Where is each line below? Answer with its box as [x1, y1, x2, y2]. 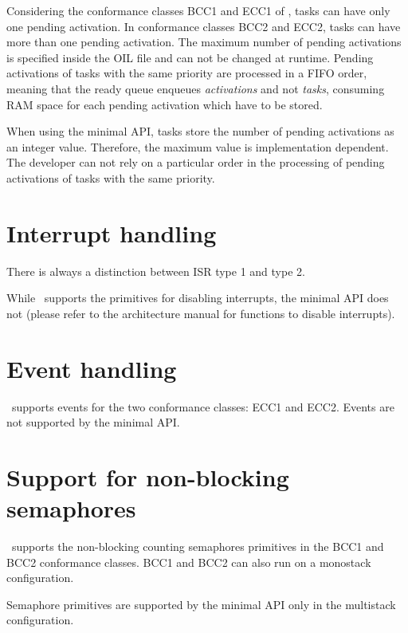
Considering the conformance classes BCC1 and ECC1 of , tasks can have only [6, 2, 390, 18]
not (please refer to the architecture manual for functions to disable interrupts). [6, 305, 395, 321]
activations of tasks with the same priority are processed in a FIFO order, [6, 65, 367, 81]
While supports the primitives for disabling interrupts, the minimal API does [6, 289, 389, 306]
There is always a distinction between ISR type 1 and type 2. [6, 262, 305, 279]
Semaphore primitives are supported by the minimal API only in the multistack [6, 596, 396, 612]
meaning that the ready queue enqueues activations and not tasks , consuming [6, 80, 385, 96]
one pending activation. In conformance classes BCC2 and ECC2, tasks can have [6, 18, 401, 34]
